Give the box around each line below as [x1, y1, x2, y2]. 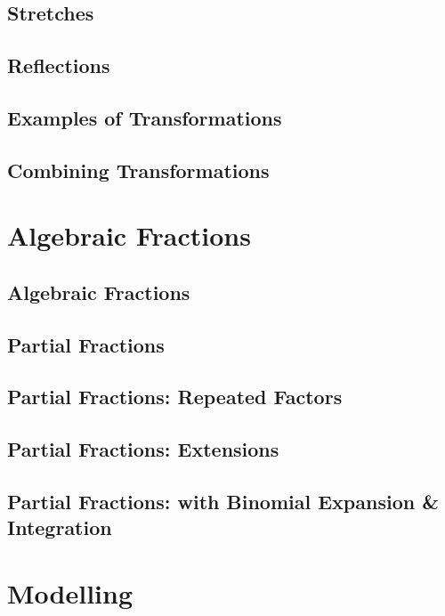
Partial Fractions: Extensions [7, 435, 279, 463]
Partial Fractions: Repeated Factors [7, 383, 343, 410]
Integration [7, 514, 112, 541]
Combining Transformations [7, 156, 270, 183]
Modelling [7, 574, 133, 611]
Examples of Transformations [7, 103, 282, 131]
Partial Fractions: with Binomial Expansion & [7, 488, 439, 515]
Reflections [7, 52, 110, 79]
